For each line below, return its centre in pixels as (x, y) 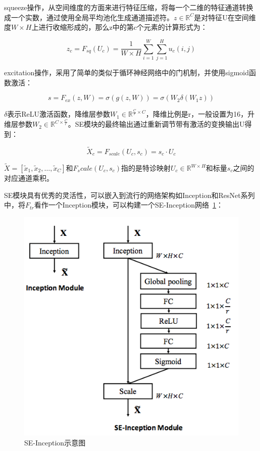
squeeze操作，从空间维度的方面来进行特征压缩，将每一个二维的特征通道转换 (129, 7)
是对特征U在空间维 (225, 17)
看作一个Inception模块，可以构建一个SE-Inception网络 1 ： (129, 205)
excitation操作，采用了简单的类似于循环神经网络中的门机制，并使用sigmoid (127, 72)
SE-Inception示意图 (55, 442)
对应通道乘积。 (29, 178)
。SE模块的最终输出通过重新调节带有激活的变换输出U (156, 124)
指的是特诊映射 (146, 168)
